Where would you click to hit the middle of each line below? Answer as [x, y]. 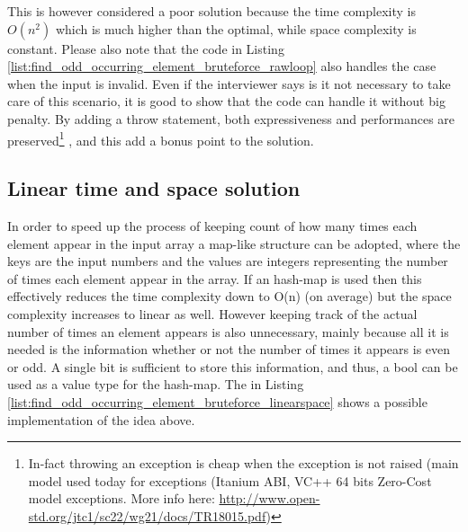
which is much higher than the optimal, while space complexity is [236, 28]
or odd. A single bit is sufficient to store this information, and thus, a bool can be [233, 366]
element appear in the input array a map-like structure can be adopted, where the [234, 243]
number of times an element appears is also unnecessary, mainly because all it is [228, 331]
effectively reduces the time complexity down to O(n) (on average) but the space [229, 296]
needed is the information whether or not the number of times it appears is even [229, 349]
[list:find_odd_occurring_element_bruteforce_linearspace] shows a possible [217, 401]
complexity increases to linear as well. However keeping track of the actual [212, 313]
